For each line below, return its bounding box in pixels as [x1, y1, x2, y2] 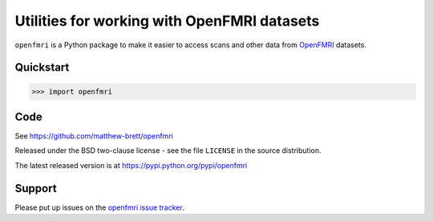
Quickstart [14, 61, 70, 74]
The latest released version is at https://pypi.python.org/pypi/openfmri [14, 160, 248, 170]
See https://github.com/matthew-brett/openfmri [14, 131, 174, 141]
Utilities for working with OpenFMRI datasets [14, 12, 320, 30]
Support [14, 181, 57, 195]
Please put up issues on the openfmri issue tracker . [14, 203, 184, 212]
